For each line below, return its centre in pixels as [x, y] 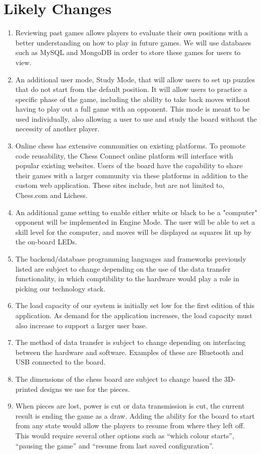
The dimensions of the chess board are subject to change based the [119, 379]
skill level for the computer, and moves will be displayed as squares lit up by [133, 232]
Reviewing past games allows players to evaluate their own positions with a [132, 33]
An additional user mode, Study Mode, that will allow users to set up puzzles [135, 79]
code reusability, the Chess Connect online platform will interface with [124, 155]
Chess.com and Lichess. [51, 195]
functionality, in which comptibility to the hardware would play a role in [127, 279]
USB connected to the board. [60, 362]
